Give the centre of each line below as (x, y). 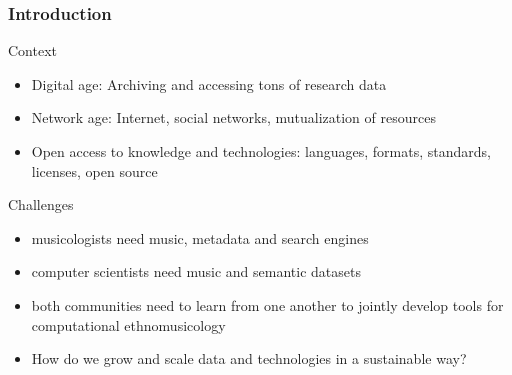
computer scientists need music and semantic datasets (196, 271)
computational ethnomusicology (128, 324)
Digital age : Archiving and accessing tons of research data (209, 83)
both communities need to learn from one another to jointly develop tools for (267, 304)
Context (32, 50)
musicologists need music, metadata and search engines (200, 237)
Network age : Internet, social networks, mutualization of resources (233, 117)
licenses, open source (94, 170)
